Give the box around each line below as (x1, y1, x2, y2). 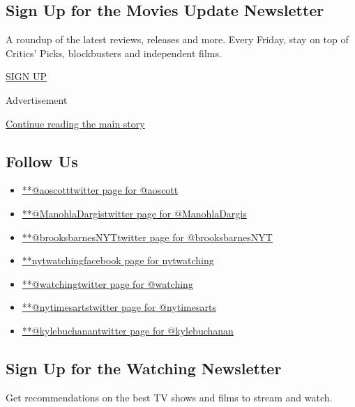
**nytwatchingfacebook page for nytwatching (22, 253, 214, 268)
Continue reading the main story (6, 116, 145, 130)
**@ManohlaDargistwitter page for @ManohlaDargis (22, 206, 247, 220)
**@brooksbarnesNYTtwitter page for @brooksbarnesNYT (22, 229, 273, 244)
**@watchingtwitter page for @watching (22, 276, 193, 291)
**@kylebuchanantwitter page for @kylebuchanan (22, 323, 234, 337)
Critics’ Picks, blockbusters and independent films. (6, 45, 222, 60)
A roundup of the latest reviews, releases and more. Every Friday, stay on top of (6, 32, 349, 47)
